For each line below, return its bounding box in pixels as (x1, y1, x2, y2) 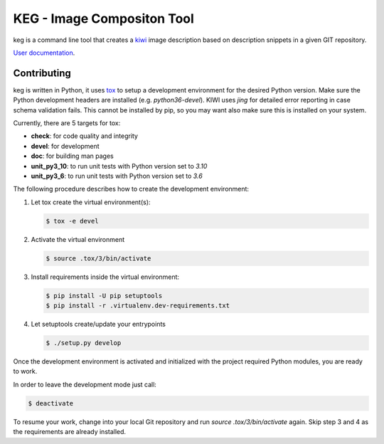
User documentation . (13, 48, 75, 57)
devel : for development (31, 142, 100, 150)
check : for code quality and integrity (31, 132, 139, 140)
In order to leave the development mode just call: (13, 380, 156, 388)
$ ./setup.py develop (46, 339, 122, 347)
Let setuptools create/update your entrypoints (31, 320, 166, 329)
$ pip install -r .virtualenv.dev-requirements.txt (46, 302, 230, 310)
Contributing (13, 67, 71, 79)
